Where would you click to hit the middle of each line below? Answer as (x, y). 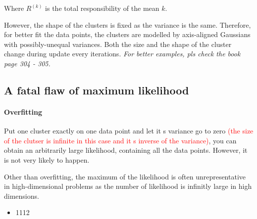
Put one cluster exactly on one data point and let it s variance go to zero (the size (129, 131)
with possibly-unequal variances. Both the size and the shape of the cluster (118, 44)
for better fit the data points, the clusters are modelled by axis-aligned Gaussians (127, 34)
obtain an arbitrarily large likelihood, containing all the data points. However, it (126, 150)
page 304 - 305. (27, 63)
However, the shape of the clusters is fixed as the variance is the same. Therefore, (128, 24)
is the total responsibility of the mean (102, 8)
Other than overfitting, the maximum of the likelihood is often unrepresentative (125, 176)
